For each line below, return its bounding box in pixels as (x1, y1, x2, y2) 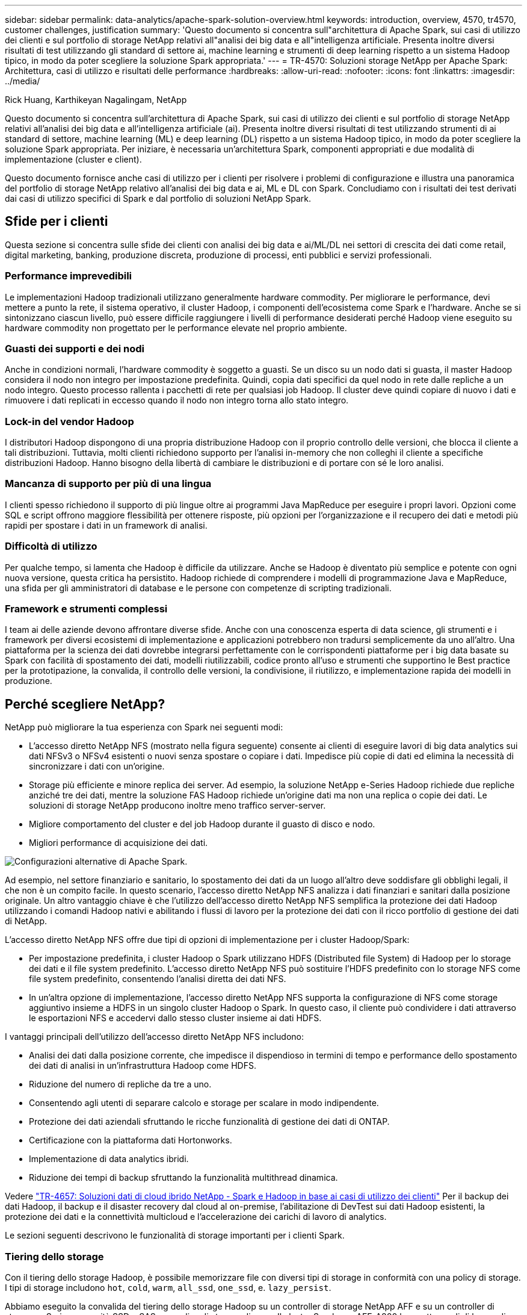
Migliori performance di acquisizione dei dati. (29, 838, 208, 848)
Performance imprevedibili (5, 270, 132, 282)
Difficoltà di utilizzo (5, 540, 97, 553)
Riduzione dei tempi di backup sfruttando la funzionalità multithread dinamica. (29, 1172, 338, 1183)
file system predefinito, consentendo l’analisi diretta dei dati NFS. (29, 974, 286, 984)
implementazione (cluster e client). (5, 154, 142, 164)
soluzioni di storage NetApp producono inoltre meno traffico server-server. (29, 800, 326, 811)
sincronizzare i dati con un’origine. (29, 761, 165, 772)
